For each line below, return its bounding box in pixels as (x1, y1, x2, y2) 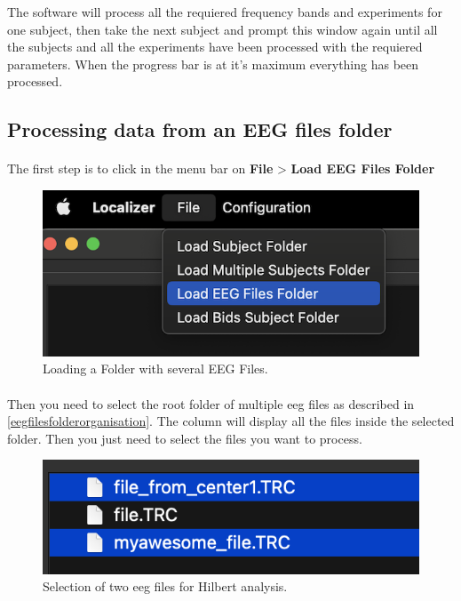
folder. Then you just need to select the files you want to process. (7, 429, 362, 447)
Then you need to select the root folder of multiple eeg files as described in (7, 394, 415, 413)
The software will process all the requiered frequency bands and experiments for (7, 3, 442, 20)
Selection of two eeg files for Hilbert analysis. (43, 577, 288, 596)
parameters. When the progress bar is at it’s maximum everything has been (7, 54, 419, 73)
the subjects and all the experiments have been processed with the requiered (7, 37, 423, 56)
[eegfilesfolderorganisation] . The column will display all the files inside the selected (7, 412, 455, 430)
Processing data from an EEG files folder (7, 116, 393, 143)
